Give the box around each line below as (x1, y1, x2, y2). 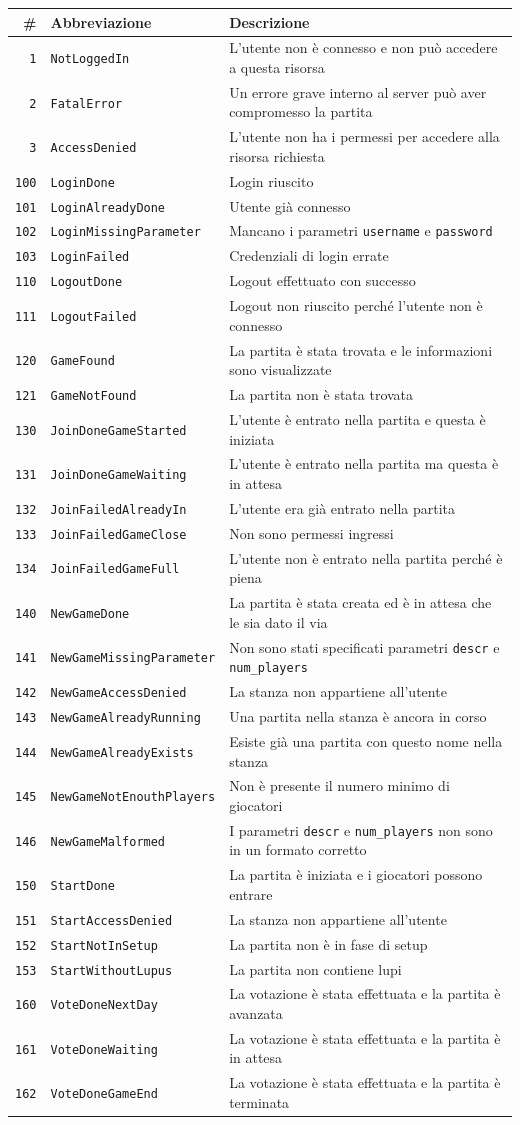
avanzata (229, 1003, 283, 1024)
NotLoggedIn (50, 52, 130, 67)
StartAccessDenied (50, 913, 173, 928)
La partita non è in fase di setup (229, 933, 428, 954)
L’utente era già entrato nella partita (229, 497, 456, 518)
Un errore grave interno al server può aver (229, 81, 487, 102)
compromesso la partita (229, 101, 373, 122)
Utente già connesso (229, 195, 351, 216)
